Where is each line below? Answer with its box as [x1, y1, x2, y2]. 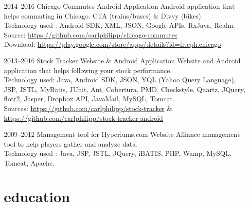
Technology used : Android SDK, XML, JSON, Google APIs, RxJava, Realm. [4, 20, 235, 30]
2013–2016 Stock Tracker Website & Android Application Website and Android [4, 55, 241, 65]
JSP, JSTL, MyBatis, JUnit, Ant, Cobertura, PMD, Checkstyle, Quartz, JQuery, [4, 84, 246, 94]
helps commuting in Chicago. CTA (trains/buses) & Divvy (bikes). [4, 10, 203, 20]
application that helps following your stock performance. [4, 65, 172, 75]
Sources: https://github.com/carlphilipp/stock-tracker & [4, 103, 172, 113]
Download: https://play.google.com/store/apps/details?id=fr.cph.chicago [4, 39, 221, 49]
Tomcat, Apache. [4, 157, 54, 168]
